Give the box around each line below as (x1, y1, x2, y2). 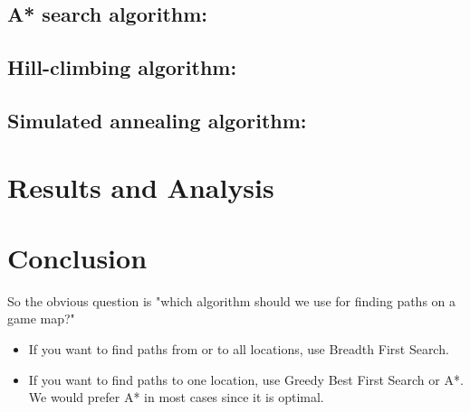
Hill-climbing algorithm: (7, 53, 237, 81)
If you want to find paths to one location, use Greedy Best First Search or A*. (28, 370, 464, 389)
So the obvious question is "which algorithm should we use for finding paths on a (7, 291, 456, 310)
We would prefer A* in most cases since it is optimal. (28, 388, 324, 407)
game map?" (7, 309, 75, 328)
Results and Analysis (7, 168, 274, 205)
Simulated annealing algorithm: (7, 106, 307, 134)
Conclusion (7, 239, 148, 276)
